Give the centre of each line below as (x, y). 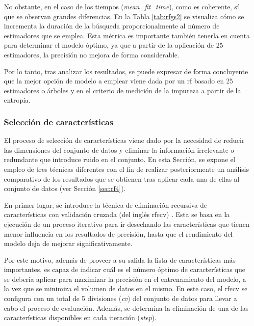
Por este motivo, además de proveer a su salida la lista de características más (120, 259)
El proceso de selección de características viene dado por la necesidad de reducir (124, 140)
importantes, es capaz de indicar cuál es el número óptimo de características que (125, 269)
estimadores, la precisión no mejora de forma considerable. (92, 54)
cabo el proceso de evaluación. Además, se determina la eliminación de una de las (126, 308)
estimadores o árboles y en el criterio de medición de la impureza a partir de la (123, 90)
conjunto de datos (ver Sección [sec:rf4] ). (65, 188)
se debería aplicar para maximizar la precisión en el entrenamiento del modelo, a (125, 279)
